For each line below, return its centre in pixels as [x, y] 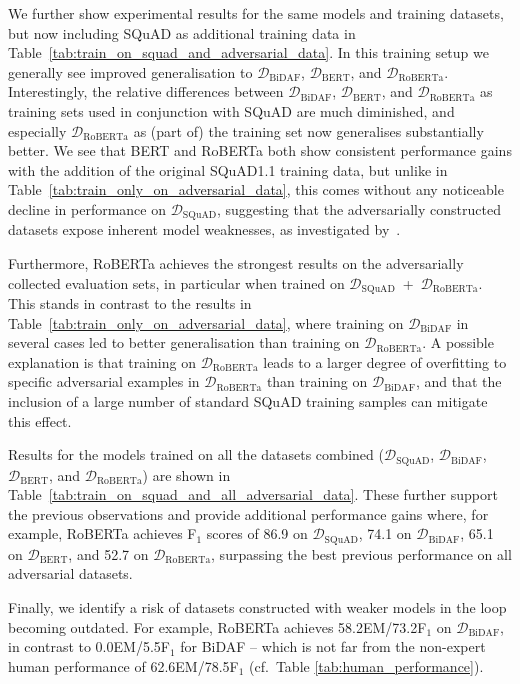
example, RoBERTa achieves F [102, 533]
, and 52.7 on [108, 553]
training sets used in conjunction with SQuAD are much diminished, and [231, 110]
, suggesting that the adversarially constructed [359, 208]
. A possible [458, 342]
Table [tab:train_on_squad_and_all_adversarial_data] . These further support [253, 494]
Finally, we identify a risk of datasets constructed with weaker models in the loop [257, 607]
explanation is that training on [102, 361]
